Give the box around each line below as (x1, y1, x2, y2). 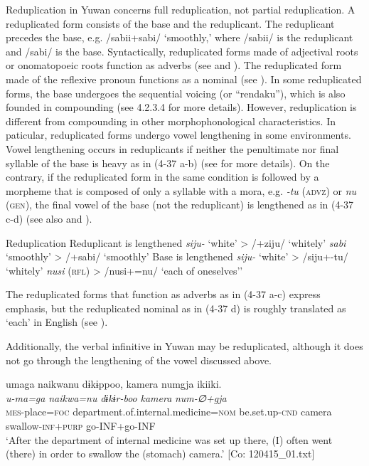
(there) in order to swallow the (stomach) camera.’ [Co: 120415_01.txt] (6, 446, 315, 461)
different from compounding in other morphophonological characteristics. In (6, 113, 336, 128)
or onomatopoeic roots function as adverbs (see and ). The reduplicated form (6, 58, 342, 73)
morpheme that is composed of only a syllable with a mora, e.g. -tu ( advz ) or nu (6, 183, 357, 198)
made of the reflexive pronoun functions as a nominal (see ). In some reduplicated (6, 71, 362, 86)
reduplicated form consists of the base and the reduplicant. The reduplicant (6, 16, 335, 31)
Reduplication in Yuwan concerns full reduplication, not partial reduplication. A (6, 2, 355, 16)
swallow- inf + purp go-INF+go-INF (6, 418, 156, 433)
